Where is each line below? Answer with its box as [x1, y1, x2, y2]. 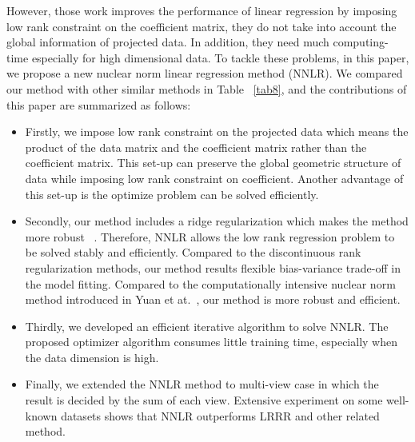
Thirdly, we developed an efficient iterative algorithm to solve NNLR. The [25, 317, 389, 334]
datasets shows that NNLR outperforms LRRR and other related [61, 407, 380, 424]
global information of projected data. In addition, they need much [6, 34, 329, 50]
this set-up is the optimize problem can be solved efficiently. [25, 185, 319, 202]
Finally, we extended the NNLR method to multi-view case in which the [25, 376, 379, 392]
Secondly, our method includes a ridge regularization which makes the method [25, 213, 409, 229]
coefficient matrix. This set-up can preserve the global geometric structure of [25, 154, 401, 171]
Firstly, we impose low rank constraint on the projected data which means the [25, 123, 409, 140]
